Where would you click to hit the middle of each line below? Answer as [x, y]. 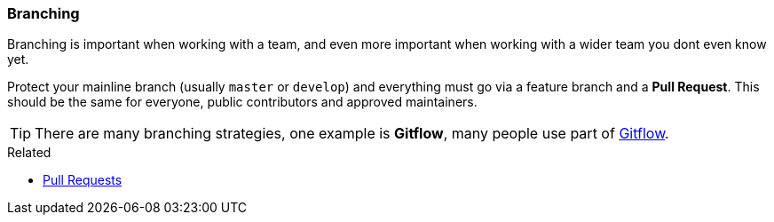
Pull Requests [83, 180]
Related [29, 153]
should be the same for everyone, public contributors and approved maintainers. [242, 102]
